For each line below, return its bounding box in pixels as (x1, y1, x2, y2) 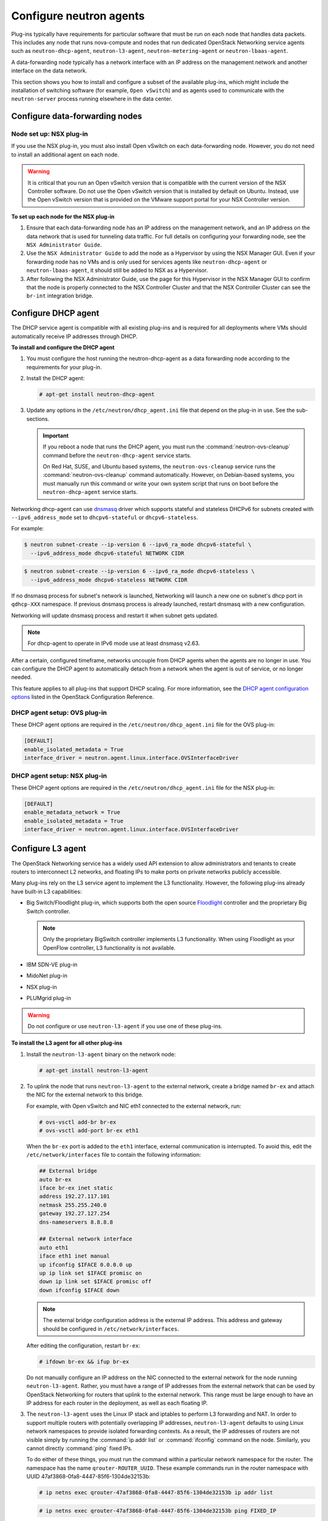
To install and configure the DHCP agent (11, 344, 115, 351)
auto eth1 (39, 1244, 69, 1251)
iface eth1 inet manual (39, 1253, 111, 1259)
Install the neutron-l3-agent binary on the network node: (26, 1050, 176, 1058)
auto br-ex (39, 1176, 72, 1183)
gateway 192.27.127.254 (39, 1210, 111, 1217)
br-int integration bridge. (26, 292, 94, 299)
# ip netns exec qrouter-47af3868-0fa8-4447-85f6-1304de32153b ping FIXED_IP (39, 1507, 276, 1514)
